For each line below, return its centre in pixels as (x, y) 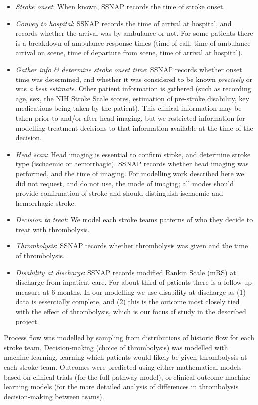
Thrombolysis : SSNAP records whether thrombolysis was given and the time (132, 246)
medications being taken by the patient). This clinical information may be (129, 108)
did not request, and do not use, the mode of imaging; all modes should (125, 183)
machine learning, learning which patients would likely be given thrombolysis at (126, 357)
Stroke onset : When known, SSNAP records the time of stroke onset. (120, 6)
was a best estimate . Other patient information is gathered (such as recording (133, 89)
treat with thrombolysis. (53, 229)
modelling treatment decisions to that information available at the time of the (134, 127)
